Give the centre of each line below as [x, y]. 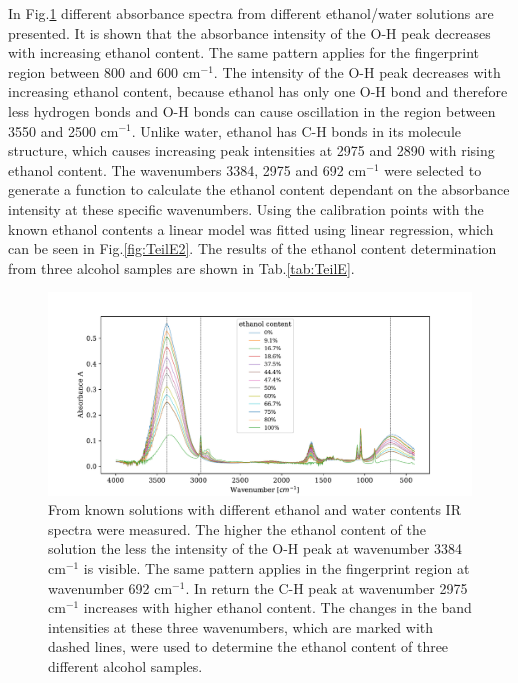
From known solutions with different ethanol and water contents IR [254, 509]
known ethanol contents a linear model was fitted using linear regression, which [251, 228]
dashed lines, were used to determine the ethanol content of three [248, 646]
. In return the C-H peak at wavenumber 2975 [326, 587]
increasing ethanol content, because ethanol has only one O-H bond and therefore [258, 91]
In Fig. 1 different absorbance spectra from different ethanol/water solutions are [251, 13]
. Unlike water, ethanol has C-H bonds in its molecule [296, 130]
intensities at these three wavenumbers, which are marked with [241, 626]
